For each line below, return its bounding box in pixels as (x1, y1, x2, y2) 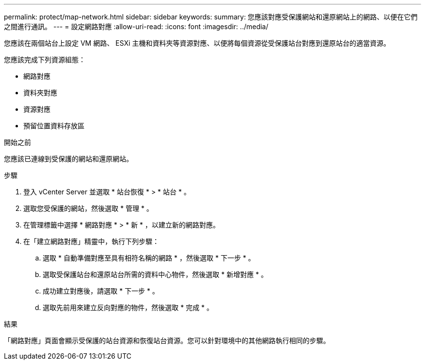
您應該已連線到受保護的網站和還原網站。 (4, 155, 133, 163)
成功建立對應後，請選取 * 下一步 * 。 (43, 287, 159, 295)
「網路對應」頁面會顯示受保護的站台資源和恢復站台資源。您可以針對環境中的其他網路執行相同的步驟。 (4, 336, 330, 345)
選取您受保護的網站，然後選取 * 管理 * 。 (23, 204, 153, 212)
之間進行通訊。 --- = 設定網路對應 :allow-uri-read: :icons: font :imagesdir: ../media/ (4, 22, 269, 31)
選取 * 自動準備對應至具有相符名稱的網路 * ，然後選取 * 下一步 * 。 (43, 254, 255, 262)
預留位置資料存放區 (23, 121, 84, 130)
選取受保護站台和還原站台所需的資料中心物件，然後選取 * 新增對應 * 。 (43, 270, 268, 278)
